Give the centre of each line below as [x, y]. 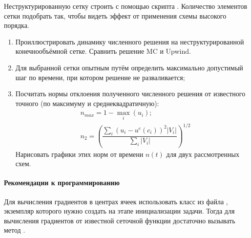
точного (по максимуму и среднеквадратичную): [87, 103]
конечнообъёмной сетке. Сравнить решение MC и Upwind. [103, 51]
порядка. [17, 25]
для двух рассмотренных [203, 154]
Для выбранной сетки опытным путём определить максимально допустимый [129, 67]
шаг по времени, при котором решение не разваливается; [100, 77]
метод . [15, 230]
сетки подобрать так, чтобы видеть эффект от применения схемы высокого [115, 15]
